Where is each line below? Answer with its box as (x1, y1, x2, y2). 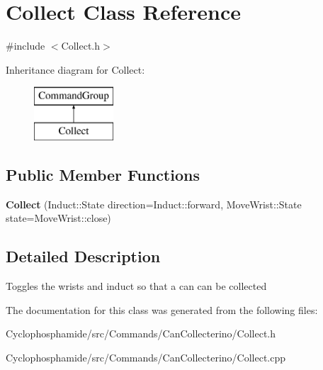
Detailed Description (6, 245, 161, 267)
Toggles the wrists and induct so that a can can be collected (6, 279, 267, 293)
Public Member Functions (6, 163, 200, 185)
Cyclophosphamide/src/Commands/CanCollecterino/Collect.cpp (6, 349, 286, 364)
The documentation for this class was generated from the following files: (6, 302, 318, 317)
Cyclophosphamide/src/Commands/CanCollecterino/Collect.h (6, 326, 276, 341)
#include (6, 38, 45, 53)
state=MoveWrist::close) (6, 211, 111, 225)
